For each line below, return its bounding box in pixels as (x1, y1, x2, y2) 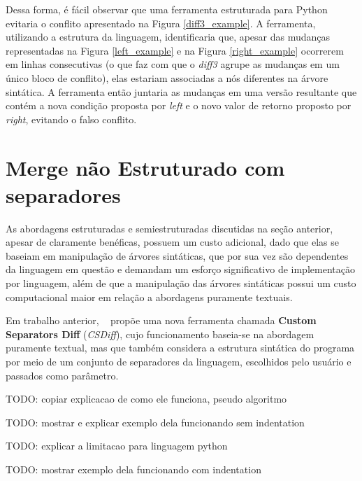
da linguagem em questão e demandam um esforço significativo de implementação (6, 262, 355, 277)
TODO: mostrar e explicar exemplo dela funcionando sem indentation (6, 414, 305, 429)
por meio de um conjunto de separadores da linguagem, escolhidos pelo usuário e (6, 354, 352, 368)
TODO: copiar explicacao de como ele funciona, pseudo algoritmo (6, 391, 287, 406)
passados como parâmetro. (6, 368, 119, 382)
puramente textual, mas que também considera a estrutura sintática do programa (6, 340, 355, 355)
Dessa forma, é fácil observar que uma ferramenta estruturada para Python (6, 2, 328, 16)
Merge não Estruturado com (6, 153, 285, 181)
